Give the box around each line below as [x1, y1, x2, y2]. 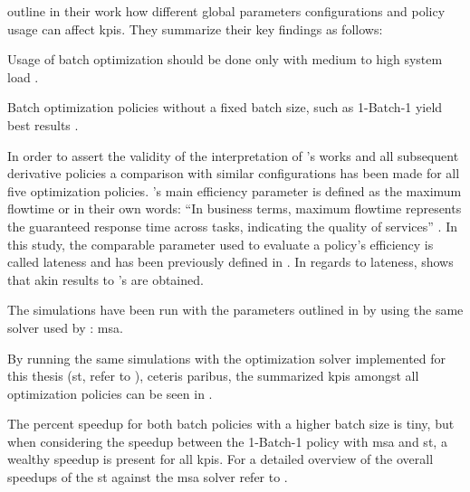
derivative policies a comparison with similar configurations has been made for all [7, 164, 460, 183]
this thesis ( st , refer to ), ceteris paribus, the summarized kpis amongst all [7, 366, 419, 385]
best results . [7, 115, 79, 134]
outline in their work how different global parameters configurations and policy [7, 2, 446, 20]
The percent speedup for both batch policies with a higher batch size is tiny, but [7, 414, 455, 433]
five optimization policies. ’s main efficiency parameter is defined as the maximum [7, 181, 462, 200]
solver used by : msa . [7, 317, 123, 336]
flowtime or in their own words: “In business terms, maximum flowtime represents [7, 199, 462, 218]
